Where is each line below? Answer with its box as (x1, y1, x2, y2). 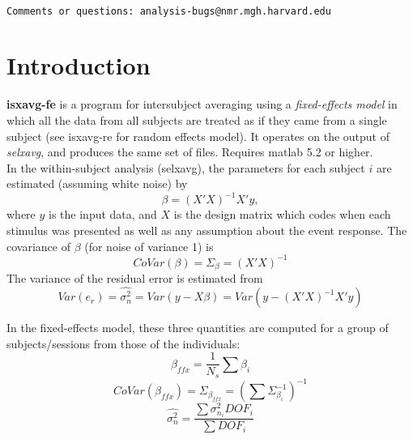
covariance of (6, 237, 70, 254)
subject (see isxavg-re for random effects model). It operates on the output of (6, 127, 390, 144)
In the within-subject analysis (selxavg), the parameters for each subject (6, 159, 365, 176)
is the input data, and (49, 206, 157, 223)
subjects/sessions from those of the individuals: (6, 335, 241, 352)
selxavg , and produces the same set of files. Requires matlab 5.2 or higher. (6, 143, 373, 160)
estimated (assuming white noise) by (6, 175, 188, 192)
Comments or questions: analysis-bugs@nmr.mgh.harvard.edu (6, 5, 331, 17)
